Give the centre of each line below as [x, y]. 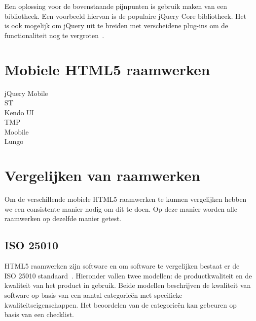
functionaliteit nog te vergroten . [54, 35]
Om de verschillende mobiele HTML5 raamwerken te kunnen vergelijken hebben [126, 199]
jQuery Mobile [26, 93]
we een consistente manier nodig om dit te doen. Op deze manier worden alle [121, 208]
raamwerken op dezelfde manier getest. [63, 218]
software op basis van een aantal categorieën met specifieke [93, 295]
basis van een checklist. [39, 314]
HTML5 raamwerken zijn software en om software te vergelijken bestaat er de [122, 266]
